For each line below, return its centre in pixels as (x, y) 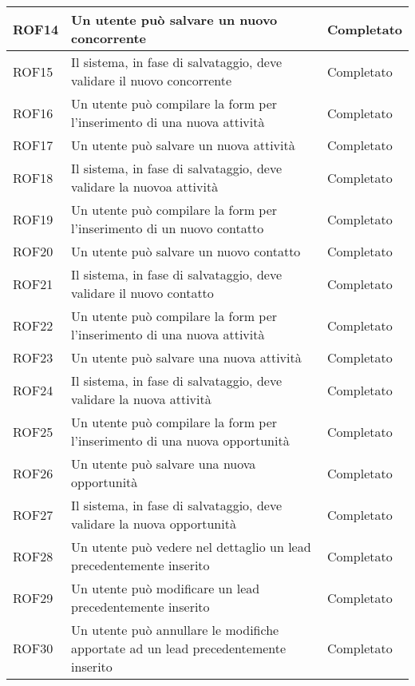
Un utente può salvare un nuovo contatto (186, 251)
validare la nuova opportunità (154, 523)
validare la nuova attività (141, 399)
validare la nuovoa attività (145, 186)
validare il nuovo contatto (142, 293)
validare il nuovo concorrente (152, 80)
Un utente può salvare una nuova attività (186, 357)
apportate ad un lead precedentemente (179, 648)
